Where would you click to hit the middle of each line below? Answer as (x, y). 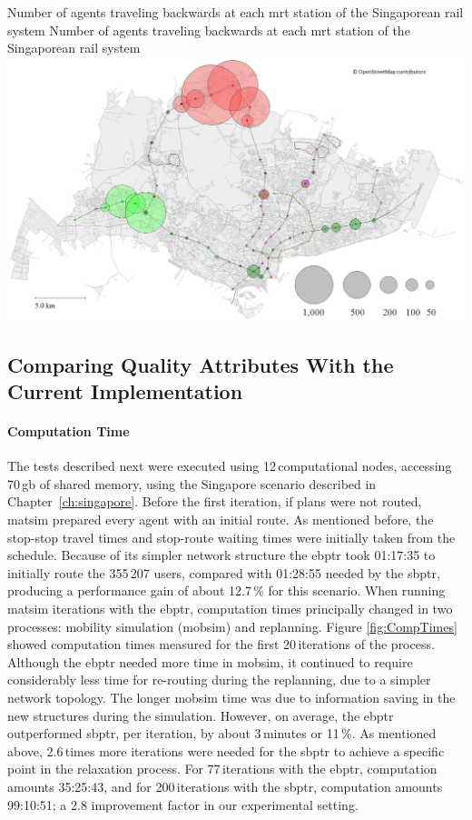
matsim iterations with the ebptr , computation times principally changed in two (230, 608)
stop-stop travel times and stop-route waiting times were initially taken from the (231, 537)
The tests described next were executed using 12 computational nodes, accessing (230, 466)
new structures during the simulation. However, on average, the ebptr (201, 715)
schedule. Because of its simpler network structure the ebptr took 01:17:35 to (221, 555)
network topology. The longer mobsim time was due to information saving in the (231, 697)
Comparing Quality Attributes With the (201, 364)
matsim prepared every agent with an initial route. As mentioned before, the (221, 520)
